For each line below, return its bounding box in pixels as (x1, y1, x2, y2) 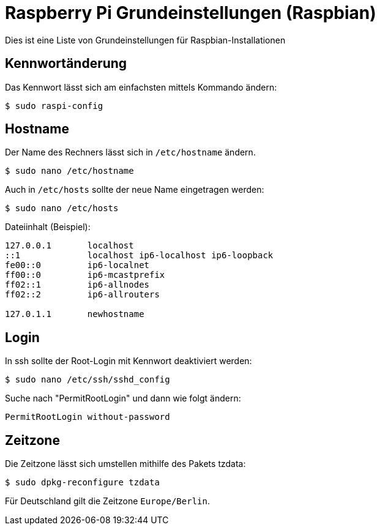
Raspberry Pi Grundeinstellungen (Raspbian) (5, 2, 376, 23)
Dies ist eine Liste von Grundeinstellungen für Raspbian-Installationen (5, 34, 286, 45)
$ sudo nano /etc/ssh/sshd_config (5, 375, 170, 385)
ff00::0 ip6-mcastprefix (5, 270, 165, 280)
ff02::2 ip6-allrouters (5, 289, 160, 300)
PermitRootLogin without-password (5, 412, 170, 422)
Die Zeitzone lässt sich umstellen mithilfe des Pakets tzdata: (5, 458, 246, 469)
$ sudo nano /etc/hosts (5, 203, 119, 214)
